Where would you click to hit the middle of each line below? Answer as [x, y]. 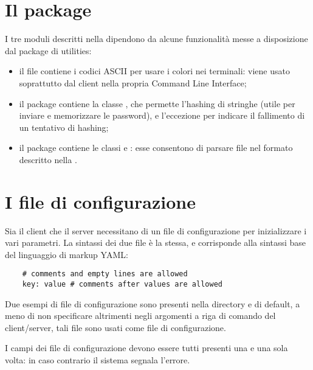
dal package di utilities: [48, 50]
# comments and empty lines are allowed [105, 274]
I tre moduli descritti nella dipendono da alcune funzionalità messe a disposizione [156, 39]
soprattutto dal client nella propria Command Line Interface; [133, 82]
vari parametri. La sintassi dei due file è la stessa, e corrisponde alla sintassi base [156, 243]
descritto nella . [48, 159]
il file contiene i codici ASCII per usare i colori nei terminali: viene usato [154, 71]
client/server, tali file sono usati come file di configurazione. [115, 327]
